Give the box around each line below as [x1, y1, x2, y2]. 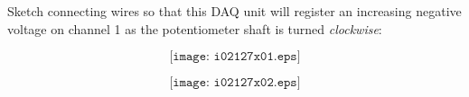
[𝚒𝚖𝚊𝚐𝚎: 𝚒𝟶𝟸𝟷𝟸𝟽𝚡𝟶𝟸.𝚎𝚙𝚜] [169, 76, 301, 90]
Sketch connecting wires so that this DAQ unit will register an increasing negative [7, 2, 462, 20]
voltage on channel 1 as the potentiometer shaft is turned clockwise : [7, 19, 382, 38]
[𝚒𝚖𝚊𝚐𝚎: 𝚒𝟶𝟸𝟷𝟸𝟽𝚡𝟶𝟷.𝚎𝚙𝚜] [169, 50, 301, 64]
